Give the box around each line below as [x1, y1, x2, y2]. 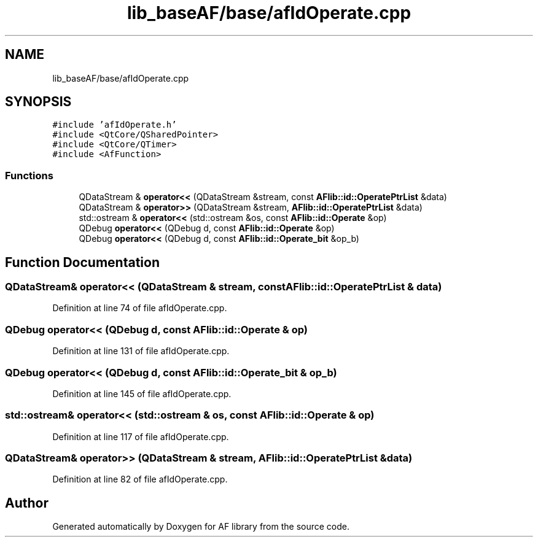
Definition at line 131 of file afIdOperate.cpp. [52, 346, 230, 357]
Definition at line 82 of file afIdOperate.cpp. [52, 474, 228, 485]
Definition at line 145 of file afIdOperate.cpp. [52, 388, 232, 399]
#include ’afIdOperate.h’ [52, 120, 177, 130]
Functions [5, 169, 53, 182]
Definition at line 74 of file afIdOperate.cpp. [52, 303, 227, 314]
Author [5, 495, 49, 511]
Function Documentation [5, 254, 160, 270]
